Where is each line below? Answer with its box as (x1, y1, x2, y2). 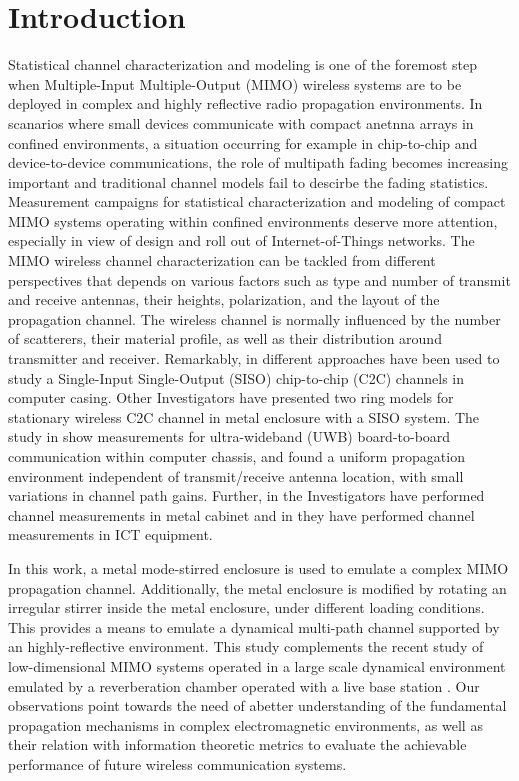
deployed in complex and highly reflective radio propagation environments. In (8, 93, 483, 114)
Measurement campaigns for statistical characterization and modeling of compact (8, 191, 506, 212)
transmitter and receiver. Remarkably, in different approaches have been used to (8, 348, 500, 369)
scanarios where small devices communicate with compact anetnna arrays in (8, 112, 474, 133)
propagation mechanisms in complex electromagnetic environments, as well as (8, 714, 483, 735)
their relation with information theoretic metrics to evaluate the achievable (8, 734, 467, 755)
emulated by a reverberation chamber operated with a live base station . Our (8, 675, 480, 696)
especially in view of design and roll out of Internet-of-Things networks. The (8, 230, 475, 251)
